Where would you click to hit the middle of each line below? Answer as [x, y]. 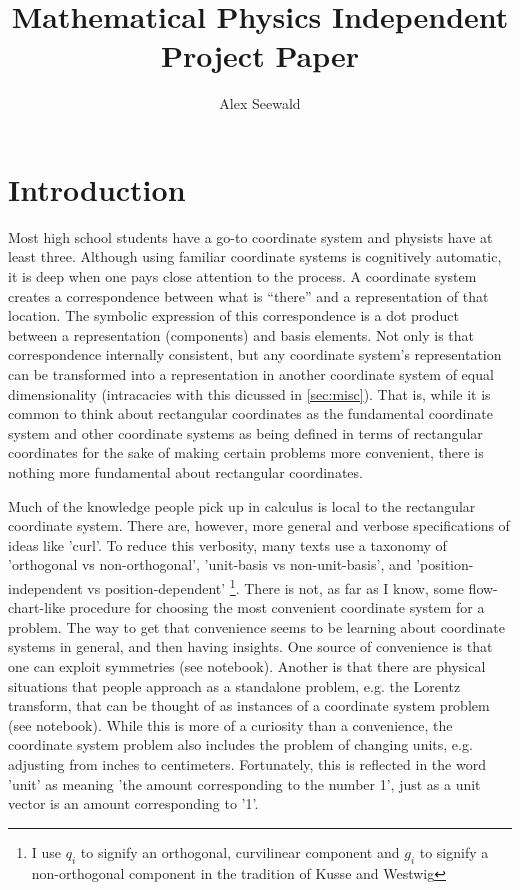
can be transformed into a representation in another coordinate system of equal [251, 374]
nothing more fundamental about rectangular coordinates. [185, 471]
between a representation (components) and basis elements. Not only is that [241, 334]
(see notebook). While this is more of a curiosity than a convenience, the [230, 724]
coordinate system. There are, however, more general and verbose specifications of [259, 525]
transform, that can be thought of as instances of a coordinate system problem [249, 705]
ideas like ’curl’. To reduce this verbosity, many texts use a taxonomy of [227, 544]
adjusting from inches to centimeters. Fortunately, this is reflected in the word [247, 763]
